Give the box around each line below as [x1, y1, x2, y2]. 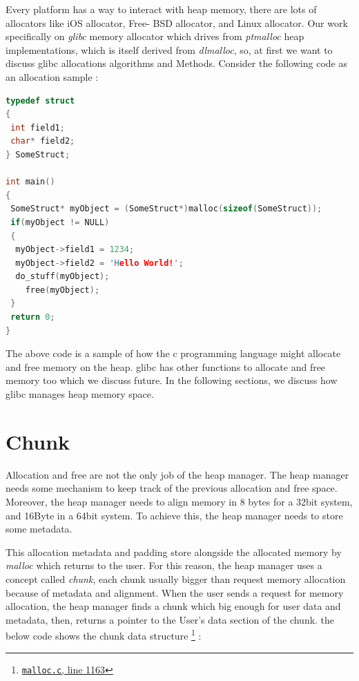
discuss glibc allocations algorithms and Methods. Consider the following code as [6, 56, 347, 70]
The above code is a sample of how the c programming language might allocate [6, 346, 341, 361]
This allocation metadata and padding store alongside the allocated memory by [6, 544, 342, 559]
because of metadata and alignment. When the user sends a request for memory [6, 585, 344, 600]
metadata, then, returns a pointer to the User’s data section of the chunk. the [6, 612, 335, 626]
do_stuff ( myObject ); [15, 271, 110, 282]
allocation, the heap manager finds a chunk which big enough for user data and [6, 599, 341, 613]
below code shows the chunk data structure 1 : [6, 626, 202, 642]
